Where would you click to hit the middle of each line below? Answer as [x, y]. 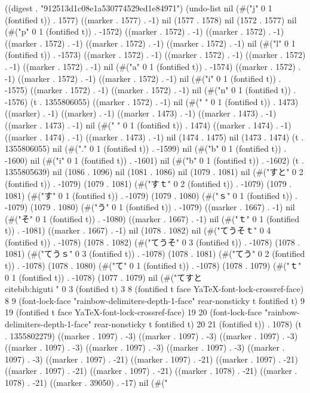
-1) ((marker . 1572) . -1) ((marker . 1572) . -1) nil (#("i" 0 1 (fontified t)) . [143, 78]
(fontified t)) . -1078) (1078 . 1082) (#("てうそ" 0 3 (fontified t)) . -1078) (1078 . [153, 242]
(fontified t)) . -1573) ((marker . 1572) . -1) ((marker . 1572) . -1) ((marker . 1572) [155, 55]
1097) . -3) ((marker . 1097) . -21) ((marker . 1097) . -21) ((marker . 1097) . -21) [151, 359]
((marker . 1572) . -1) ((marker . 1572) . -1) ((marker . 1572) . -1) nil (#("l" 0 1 [150, 43]
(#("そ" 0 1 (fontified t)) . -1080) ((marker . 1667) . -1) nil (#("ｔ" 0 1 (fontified [152, 218]
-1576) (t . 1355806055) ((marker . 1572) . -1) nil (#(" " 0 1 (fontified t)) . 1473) [152, 101]
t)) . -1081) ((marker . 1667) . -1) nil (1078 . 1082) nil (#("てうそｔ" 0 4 [138, 230]
